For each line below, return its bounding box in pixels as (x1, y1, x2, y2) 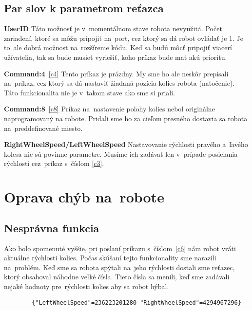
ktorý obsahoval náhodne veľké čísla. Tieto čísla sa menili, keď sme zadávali (4, 272, 230, 282)
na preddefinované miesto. (4, 123, 83, 133)
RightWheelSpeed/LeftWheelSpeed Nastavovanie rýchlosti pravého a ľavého (4, 139, 248, 149)
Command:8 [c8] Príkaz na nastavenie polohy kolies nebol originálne (4, 104, 215, 114)
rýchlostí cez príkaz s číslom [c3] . (4, 158, 104, 168)
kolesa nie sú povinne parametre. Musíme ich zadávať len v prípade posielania (4, 148, 238, 159)
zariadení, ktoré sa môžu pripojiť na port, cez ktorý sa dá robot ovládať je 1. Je (4, 33, 243, 43)
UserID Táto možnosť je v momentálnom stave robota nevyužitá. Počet (4, 23, 222, 34)
